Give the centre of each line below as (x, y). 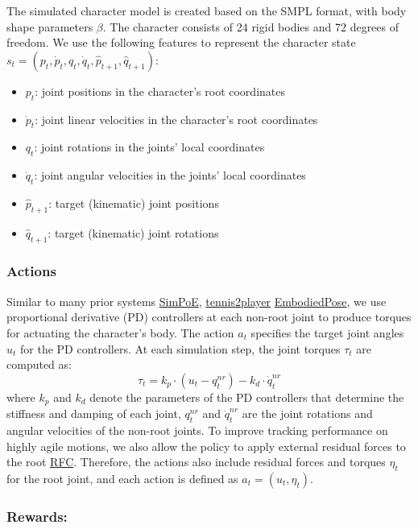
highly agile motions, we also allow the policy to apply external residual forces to (206, 446)
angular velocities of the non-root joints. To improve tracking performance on (197, 430)
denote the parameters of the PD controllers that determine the (247, 397)
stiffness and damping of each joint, (94, 413)
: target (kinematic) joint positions (134, 203)
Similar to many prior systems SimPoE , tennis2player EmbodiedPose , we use (197, 301)
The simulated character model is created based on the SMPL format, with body (207, 10)
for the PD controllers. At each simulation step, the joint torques (180, 348)
